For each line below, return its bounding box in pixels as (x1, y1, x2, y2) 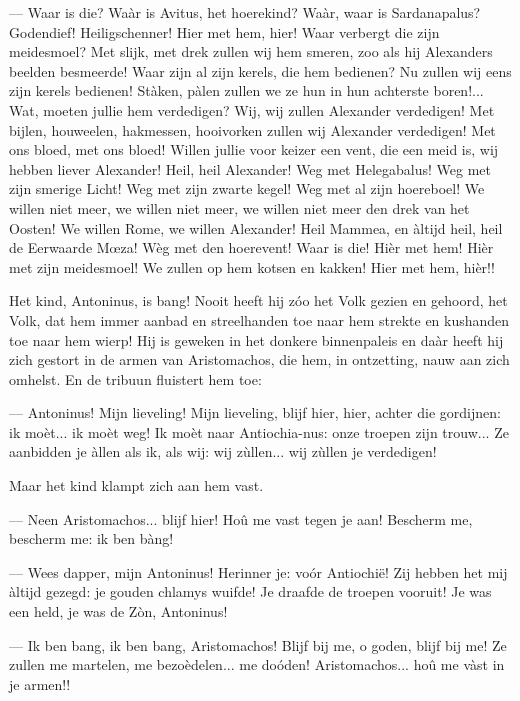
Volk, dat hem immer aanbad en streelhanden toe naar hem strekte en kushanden (9, 309, 510, 330)
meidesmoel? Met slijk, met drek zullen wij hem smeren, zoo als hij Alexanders (9, 41, 493, 62)
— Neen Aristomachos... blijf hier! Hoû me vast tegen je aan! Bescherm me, (9, 508, 473, 529)
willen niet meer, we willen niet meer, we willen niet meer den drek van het (9, 197, 470, 218)
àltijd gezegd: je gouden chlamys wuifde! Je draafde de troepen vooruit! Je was (9, 581, 492, 602)
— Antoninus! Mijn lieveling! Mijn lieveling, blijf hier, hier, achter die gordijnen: (9, 402, 501, 423)
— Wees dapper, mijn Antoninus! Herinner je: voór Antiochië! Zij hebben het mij (9, 561, 508, 582)
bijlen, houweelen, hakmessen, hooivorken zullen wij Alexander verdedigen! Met (9, 119, 496, 140)
